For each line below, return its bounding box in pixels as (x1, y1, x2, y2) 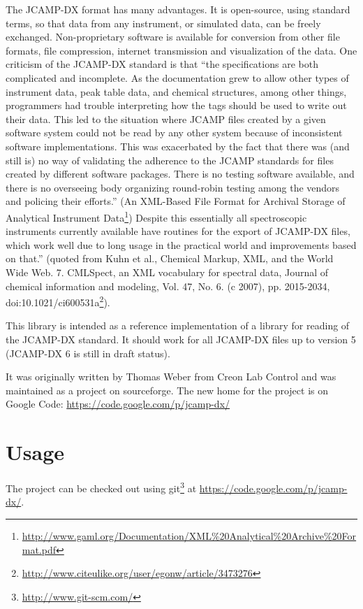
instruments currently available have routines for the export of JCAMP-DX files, (6, 224, 350, 238)
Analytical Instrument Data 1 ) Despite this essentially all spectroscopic (6, 208, 307, 224)
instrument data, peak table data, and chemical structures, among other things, (6, 84, 347, 99)
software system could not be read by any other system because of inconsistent (6, 125, 343, 140)
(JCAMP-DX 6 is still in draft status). (6, 345, 170, 360)
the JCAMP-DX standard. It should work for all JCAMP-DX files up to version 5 (6, 331, 356, 346)
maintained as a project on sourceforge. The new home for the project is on (6, 382, 329, 397)
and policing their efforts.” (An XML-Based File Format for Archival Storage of (6, 194, 346, 208)
